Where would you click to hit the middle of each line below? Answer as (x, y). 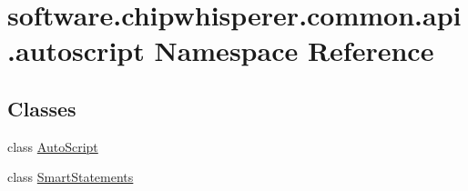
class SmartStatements (71, 177)
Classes (42, 108)
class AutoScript (53, 146)
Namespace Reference (294, 50)
